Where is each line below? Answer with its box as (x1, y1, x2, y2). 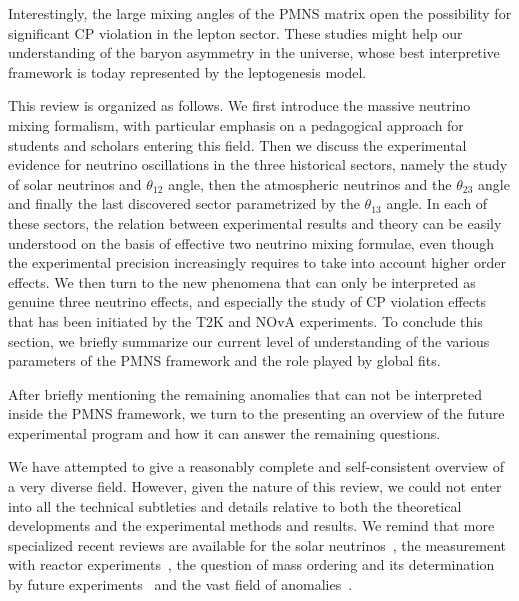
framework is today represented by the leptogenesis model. (8, 61, 367, 82)
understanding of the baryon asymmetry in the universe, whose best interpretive (8, 42, 500, 63)
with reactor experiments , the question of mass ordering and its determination (8, 554, 495, 575)
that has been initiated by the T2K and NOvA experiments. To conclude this (8, 310, 483, 331)
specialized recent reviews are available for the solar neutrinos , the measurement (8, 534, 506, 555)
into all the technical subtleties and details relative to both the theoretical (8, 495, 462, 516)
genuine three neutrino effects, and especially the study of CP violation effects (8, 291, 487, 312)
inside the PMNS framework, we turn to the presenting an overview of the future (8, 403, 505, 424)
